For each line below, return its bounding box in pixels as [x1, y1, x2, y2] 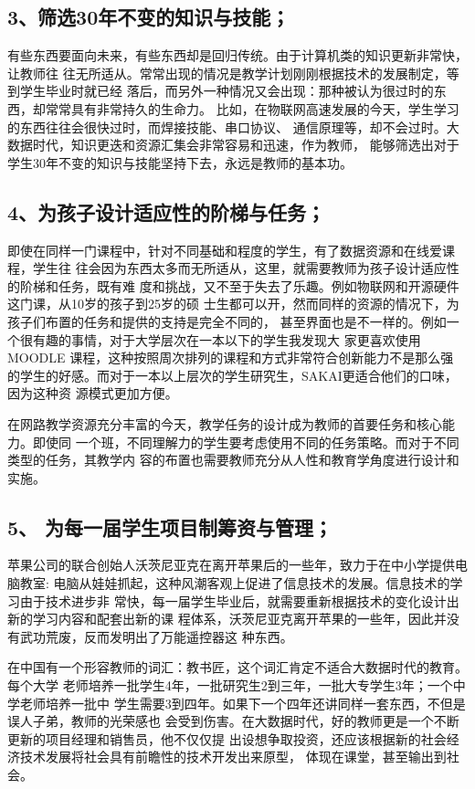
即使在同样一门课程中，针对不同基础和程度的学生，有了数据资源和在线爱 [7, 240, 442, 259]
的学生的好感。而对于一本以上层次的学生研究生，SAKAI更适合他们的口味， [7, 365, 458, 384]
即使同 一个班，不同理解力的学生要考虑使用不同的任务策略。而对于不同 [32, 432, 459, 451]
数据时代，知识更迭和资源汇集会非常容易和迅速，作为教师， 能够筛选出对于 [7, 135, 459, 154]
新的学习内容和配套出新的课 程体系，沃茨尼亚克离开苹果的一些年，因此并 [7, 609, 447, 628]
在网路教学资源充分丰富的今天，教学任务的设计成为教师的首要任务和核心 [7, 414, 442, 433]
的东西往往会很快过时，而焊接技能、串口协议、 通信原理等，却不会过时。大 [7, 117, 459, 136]
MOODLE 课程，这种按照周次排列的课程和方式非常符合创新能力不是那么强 [7, 348, 454, 367]
